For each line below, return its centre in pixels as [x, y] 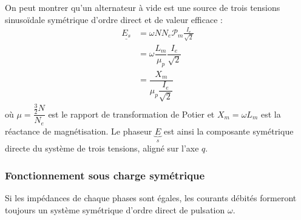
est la [271, 114]
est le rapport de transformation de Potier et [131, 114]
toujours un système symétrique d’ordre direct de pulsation [115, 209]
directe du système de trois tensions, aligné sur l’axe [102, 148]
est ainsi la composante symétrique [228, 131]
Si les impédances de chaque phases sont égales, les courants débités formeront [151, 198]
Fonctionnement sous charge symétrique [105, 175]
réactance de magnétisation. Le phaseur [79, 131]
